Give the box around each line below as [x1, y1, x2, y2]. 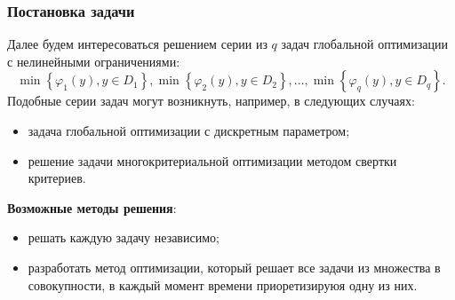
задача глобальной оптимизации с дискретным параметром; [28, 122, 350, 139]
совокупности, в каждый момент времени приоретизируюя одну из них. [28, 275, 418, 294]
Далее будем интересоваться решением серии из [7, 35, 267, 53]
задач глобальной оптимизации [281, 35, 448, 53]
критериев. [28, 169, 86, 187]
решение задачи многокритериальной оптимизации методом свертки [28, 151, 397, 170]
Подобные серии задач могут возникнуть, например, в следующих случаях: [7, 91, 415, 110]
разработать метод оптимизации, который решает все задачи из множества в [28, 257, 441, 276]
